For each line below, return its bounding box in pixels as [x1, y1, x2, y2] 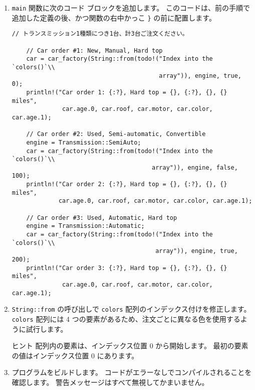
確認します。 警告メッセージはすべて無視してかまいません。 [12, 377, 209, 387]
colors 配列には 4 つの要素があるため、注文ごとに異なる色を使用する [12, 313, 240, 324]
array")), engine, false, [152, 164, 238, 171]
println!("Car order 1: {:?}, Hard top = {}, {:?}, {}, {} [26, 88, 227, 96]
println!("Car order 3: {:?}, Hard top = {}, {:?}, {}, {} [26, 264, 227, 272]
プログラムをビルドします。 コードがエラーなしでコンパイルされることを [12, 367, 252, 377]
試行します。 [26, 323, 68, 334]
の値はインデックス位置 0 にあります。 [12, 350, 139, 360]
